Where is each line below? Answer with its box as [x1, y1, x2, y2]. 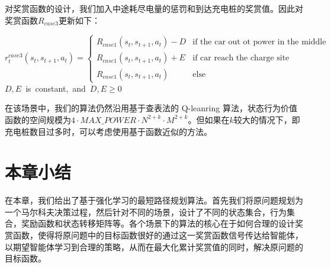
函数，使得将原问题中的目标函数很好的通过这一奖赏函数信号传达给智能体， [12, 229, 303, 241]
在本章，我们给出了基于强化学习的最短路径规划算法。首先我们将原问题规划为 [5, 194, 303, 206]
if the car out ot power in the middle [192, 38, 326, 47]
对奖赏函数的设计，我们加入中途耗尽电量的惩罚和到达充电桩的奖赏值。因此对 [5, 2, 303, 14]
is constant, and [25, 82, 86, 94]
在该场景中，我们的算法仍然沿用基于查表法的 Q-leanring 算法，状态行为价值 [5, 102, 297, 114]
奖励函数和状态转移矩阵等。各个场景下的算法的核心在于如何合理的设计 [21, 217, 295, 230]
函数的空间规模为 [5, 113, 71, 125]
